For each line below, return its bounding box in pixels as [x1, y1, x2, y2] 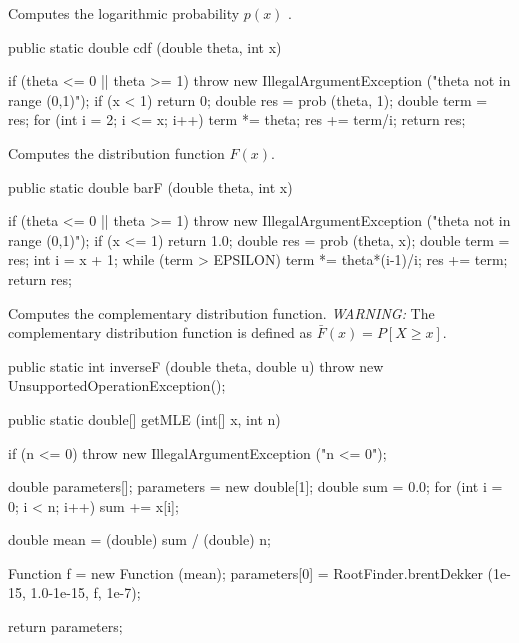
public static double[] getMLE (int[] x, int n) [8, 408, 281, 429]
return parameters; [8, 616, 123, 637]
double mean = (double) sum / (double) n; [8, 529, 271, 550]
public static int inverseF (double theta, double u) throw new [8, 355, 384, 376]
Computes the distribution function [8, 142, 225, 163]
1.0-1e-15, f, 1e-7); [30, 582, 141, 603]
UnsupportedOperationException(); [8, 375, 226, 396]
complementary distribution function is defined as [8, 322, 313, 343]
